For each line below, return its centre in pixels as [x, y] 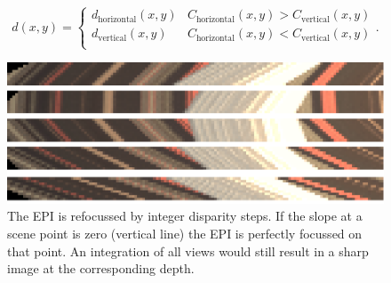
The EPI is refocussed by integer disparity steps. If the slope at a [185, 216]
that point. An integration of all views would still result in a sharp [188, 251]
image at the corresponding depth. [101, 268]
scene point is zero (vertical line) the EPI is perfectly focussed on [185, 234]
